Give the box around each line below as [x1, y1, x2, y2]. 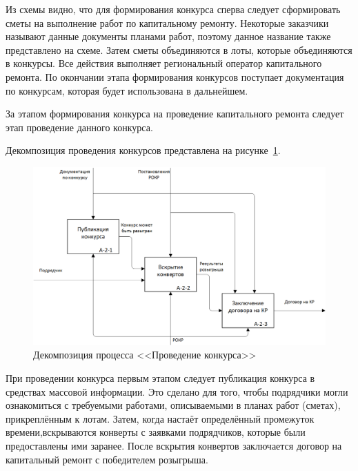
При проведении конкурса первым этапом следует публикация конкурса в [6, 371, 315, 385]
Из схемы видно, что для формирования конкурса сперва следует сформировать [6, 2, 341, 16]
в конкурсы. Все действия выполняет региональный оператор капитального [6, 56, 322, 70]
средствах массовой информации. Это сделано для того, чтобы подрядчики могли [6, 384, 348, 398]
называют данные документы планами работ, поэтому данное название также [6, 29, 331, 44]
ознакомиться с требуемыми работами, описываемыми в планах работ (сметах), [6, 398, 341, 412]
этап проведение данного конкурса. [6, 119, 153, 134]
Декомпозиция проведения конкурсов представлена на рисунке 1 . [6, 143, 281, 157]
